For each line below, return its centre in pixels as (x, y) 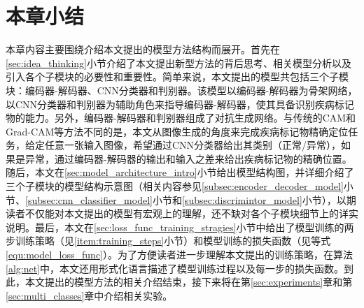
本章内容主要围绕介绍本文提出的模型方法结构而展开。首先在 (143, 49)
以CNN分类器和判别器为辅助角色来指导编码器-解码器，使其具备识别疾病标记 (180, 104)
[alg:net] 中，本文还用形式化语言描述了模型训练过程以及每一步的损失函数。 (175, 268)
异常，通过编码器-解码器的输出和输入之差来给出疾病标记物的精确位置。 (188, 158)
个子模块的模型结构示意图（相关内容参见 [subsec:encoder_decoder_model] (179, 186)
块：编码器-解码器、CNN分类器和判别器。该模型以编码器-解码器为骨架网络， (182, 90)
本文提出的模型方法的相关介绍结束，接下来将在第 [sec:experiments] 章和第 (189, 282)
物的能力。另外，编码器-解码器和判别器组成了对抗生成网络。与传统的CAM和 (181, 118)
